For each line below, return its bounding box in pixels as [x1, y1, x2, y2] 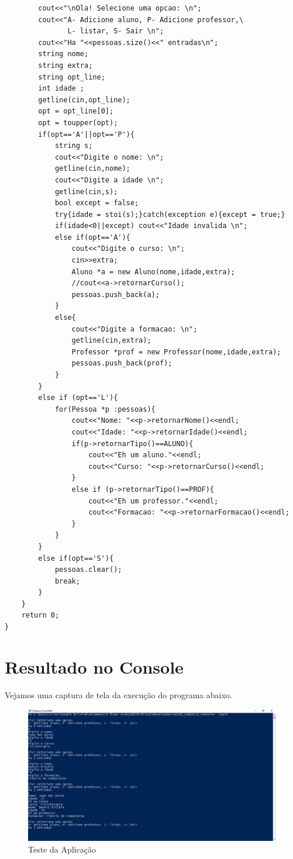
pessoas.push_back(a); [71, 290, 160, 299]
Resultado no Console [5, 654, 184, 678]
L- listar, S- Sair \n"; [67, 27, 164, 36]
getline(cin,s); [54, 187, 118, 196]
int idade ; [38, 84, 85, 93]
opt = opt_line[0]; [38, 107, 114, 116]
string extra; [38, 61, 93, 70]
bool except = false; [54, 199, 139, 208]
